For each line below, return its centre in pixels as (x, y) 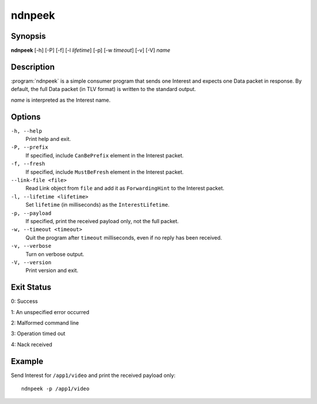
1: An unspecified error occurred (50, 312)
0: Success (24, 301)
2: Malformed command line (45, 322)
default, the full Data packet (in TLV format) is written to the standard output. (103, 89)
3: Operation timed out (38, 334)
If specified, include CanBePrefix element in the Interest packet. (105, 155)
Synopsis (28, 36)
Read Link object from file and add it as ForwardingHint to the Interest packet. (125, 188)
